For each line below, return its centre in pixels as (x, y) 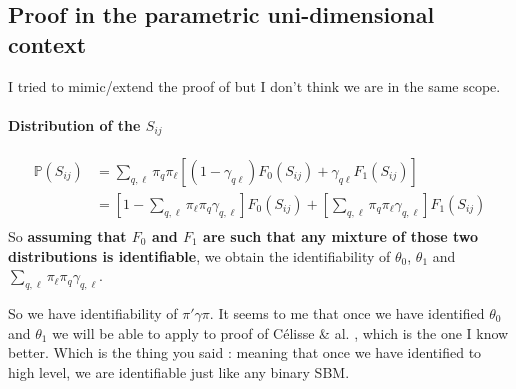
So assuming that (67, 235)
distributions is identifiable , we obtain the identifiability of (199, 255)
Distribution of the (74, 124)
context (47, 43)
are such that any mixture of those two (341, 235)
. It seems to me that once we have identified (347, 312)
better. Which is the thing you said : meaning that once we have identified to (245, 352)
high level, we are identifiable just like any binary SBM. (179, 371)
